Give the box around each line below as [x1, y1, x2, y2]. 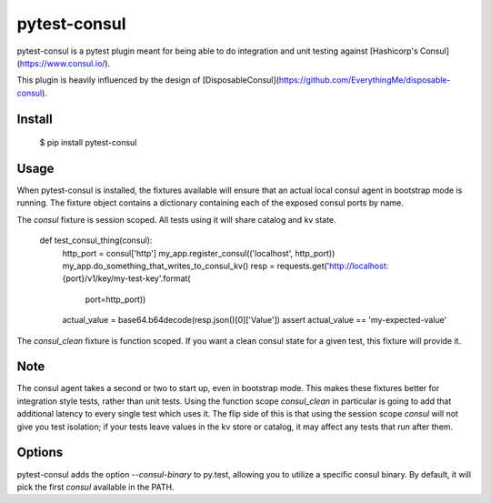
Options [16, 445, 64, 460]
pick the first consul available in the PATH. [16, 481, 175, 492]
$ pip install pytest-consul [39, 137, 137, 148]
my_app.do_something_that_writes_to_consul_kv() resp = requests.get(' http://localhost [62, 260, 386, 271]
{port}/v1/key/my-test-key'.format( [62, 273, 191, 284]
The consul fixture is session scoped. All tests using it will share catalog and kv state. [16, 214, 336, 225]
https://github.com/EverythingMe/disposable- [278, 75, 451, 86]
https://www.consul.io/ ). [19, 57, 111, 68]
